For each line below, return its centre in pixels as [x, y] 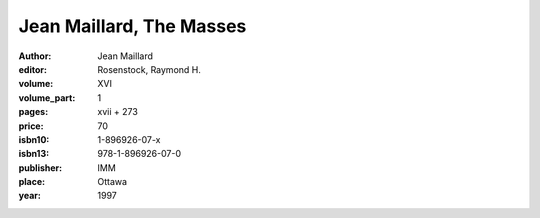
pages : [33, 112]
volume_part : [47, 97]
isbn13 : [34, 154]
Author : [35, 56]
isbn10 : [34, 139]
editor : [32, 69]
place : [32, 182]
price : [31, 126]
